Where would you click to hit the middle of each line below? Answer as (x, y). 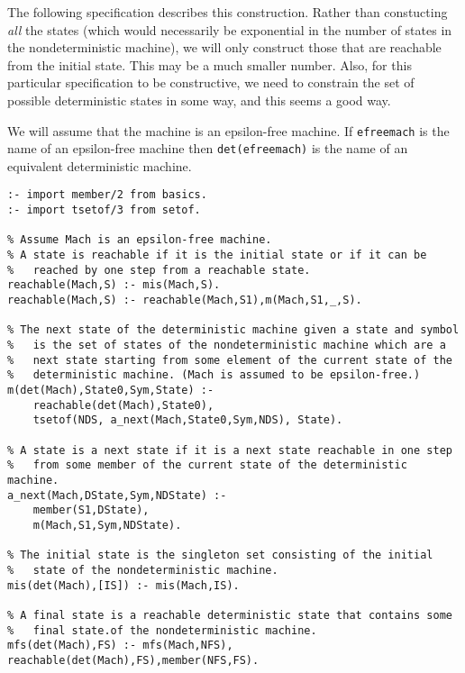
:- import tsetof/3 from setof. (104, 210)
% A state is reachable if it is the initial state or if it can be (217, 255)
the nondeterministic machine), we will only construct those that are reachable (224, 47)
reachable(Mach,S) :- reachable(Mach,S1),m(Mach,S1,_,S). (185, 300)
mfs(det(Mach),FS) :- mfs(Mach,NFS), (120, 646)
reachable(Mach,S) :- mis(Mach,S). (114, 285)
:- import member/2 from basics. (107, 195)
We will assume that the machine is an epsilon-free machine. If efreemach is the (228, 130)
